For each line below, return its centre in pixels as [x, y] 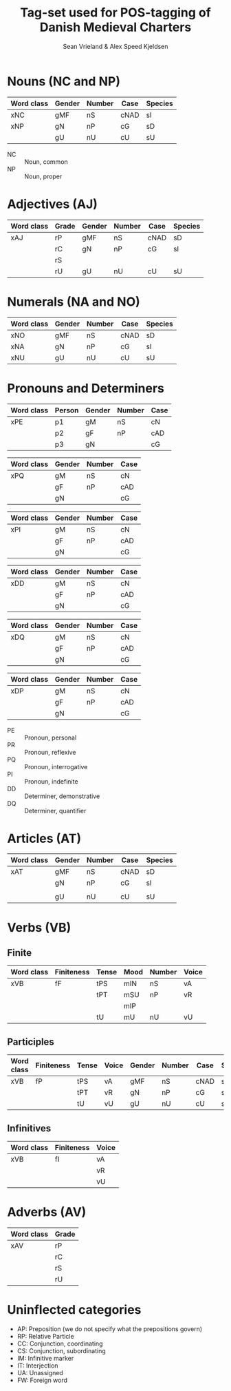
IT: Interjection [37, 1366]
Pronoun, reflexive [50, 752]
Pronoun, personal [51, 738]
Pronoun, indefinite [51, 781]
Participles [31, 1042]
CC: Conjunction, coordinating [60, 1343]
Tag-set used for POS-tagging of [115, 13]
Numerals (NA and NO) [74, 302]
